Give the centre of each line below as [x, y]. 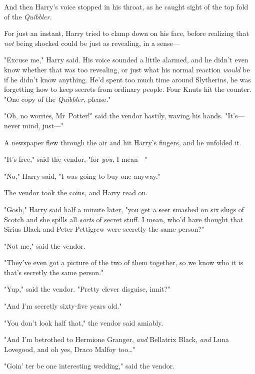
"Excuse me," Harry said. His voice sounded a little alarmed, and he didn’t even [126, 60]
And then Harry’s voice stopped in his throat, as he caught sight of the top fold [126, 6]
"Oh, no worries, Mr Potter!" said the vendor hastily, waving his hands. [113, 116]
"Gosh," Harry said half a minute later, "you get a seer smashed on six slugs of [124, 209]
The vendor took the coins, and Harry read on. [76, 192]
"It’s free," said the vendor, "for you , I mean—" [76, 159]
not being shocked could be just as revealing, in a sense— [92, 43]
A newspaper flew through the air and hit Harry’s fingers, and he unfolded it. [123, 142]
